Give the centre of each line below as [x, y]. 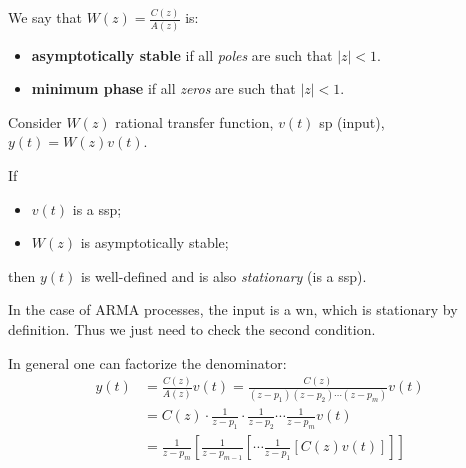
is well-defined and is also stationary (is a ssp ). [223, 275]
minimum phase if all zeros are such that [163, 88]
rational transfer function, [194, 121]
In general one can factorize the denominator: [147, 362]
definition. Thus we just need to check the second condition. [192, 328]
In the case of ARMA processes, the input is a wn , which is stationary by [233, 309]
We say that [45, 17]
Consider [35, 121]
